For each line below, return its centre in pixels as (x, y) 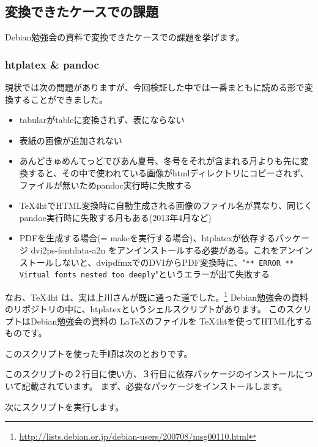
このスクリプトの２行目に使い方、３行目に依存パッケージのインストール (150, 374)
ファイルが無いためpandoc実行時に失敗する (105, 185)
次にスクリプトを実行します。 (65, 406)
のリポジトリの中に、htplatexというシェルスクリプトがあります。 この (146, 309)
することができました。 (60, 99)
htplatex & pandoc (52, 64)
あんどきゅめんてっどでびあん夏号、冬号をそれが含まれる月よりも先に (160, 161)
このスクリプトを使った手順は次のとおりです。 (99, 353)
